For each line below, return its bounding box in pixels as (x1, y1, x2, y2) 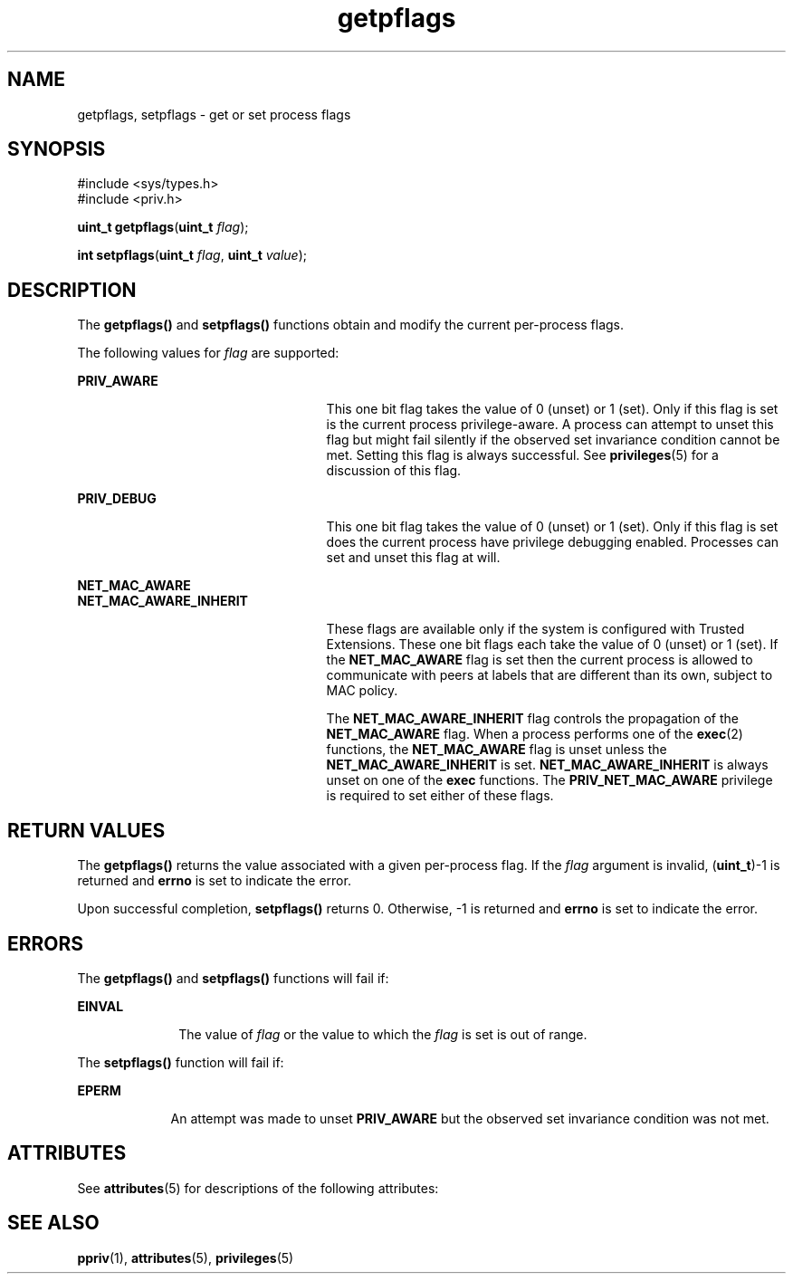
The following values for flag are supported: (77, 345, 339, 361)
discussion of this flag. (326, 463, 462, 479)
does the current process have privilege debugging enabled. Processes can (326, 534, 779, 550)
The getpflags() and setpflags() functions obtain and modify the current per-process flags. (77, 317, 625, 333)
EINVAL (77, 998, 124, 1014)
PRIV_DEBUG (77, 491, 157, 507)
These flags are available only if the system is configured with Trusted (326, 621, 745, 637)
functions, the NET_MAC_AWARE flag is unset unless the (326, 741, 667, 758)
